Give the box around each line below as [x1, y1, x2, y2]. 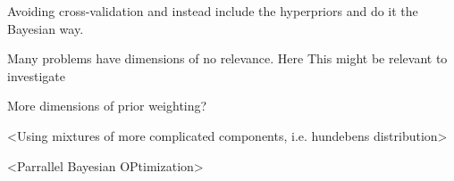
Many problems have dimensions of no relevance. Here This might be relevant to [7, 49, 448, 68]
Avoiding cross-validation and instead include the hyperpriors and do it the [7, 2, 418, 20]
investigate [7, 66, 66, 85]
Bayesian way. [7, 19, 84, 37]
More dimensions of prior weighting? [7, 96, 207, 115]
